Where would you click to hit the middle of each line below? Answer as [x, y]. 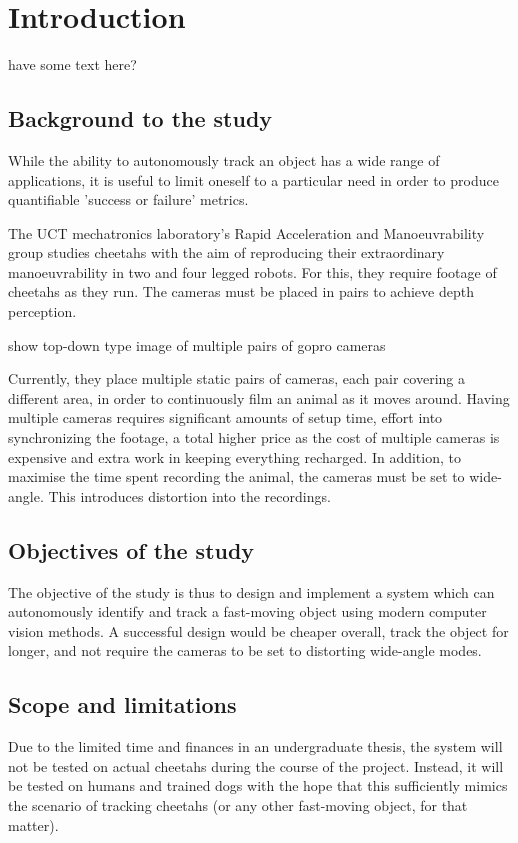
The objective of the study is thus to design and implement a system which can [251, 591]
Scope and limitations [122, 704]
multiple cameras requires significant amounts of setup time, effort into [225, 417]
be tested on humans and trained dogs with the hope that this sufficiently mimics [258, 785]
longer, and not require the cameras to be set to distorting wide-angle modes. [245, 650]
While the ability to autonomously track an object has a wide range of [224, 159]
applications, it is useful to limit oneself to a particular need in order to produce [253, 179]
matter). [33, 824]
